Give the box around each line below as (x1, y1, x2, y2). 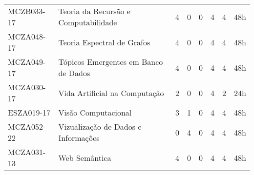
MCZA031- (8, 146, 46, 157)
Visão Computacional (58, 107, 132, 118)
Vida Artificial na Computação (58, 87, 164, 98)
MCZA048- (8, 31, 46, 42)
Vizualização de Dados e (58, 121, 142, 132)
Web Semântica (58, 152, 111, 163)
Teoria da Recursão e (58, 5, 130, 17)
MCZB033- (8, 5, 45, 17)
